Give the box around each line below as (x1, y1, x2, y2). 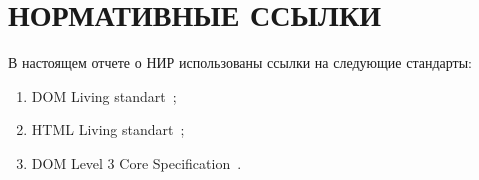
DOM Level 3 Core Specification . (31, 152, 242, 173)
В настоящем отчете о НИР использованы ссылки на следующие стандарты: (8, 52, 472, 73)
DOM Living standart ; (31, 85, 177, 106)
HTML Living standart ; (31, 119, 185, 140)
